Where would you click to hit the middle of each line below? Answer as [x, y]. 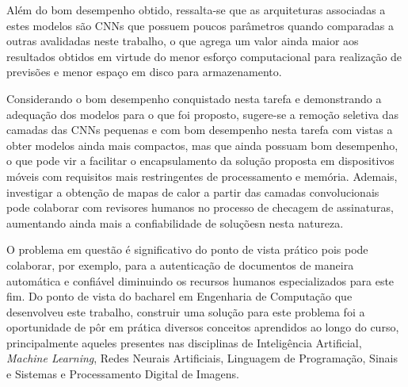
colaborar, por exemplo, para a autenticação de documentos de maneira [180, 264]
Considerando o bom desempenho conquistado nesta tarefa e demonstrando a [194, 98]
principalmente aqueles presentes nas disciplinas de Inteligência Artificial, [184, 342]
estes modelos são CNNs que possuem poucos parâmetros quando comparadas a [200, 25]
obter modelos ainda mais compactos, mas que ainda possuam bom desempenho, [202, 145]
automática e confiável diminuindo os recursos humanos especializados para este [200, 280]
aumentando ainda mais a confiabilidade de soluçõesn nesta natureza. [175, 222]
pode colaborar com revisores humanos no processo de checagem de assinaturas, [200, 207]
